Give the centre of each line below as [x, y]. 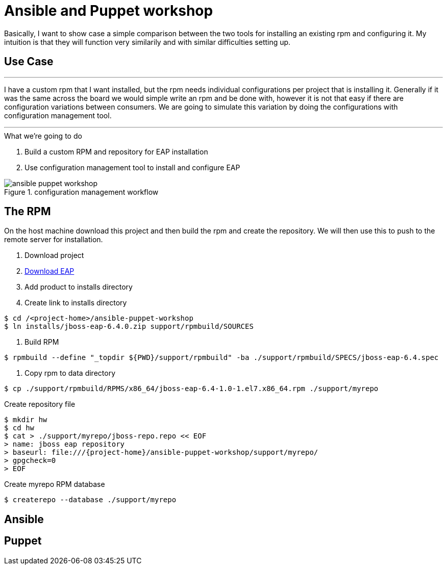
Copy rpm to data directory [70, 373]
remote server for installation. [54, 240]
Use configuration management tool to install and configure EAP [132, 167]
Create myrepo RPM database [55, 484]
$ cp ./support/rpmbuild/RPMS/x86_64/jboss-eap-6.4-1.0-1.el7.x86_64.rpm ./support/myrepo [191, 389]
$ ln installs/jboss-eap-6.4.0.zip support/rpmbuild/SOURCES [129, 327]
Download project [54, 255]
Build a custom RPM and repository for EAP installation [116, 151]
